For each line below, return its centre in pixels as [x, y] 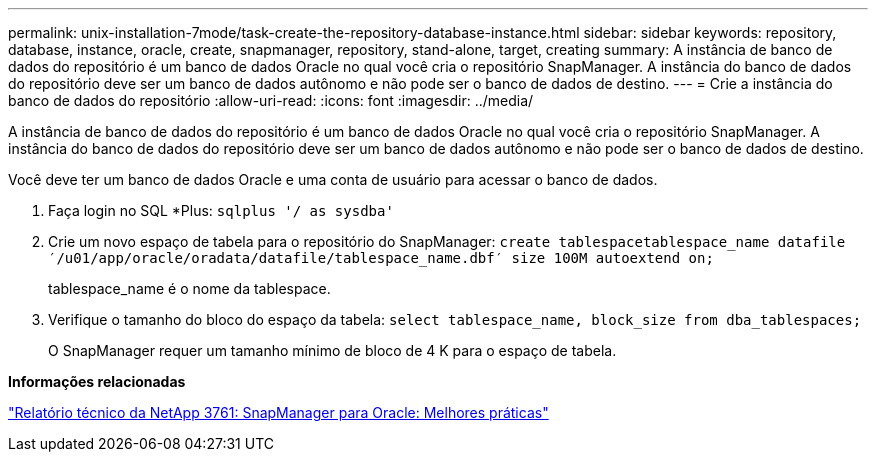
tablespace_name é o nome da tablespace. [189, 288]
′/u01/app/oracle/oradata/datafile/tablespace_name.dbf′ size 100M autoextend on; [381, 258]
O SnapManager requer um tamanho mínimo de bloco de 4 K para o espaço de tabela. [332, 350]
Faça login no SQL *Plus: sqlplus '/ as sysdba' [221, 210]
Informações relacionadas [97, 381]
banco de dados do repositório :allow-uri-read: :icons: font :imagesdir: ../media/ [271, 100]
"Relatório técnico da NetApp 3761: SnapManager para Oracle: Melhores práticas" [278, 412]
